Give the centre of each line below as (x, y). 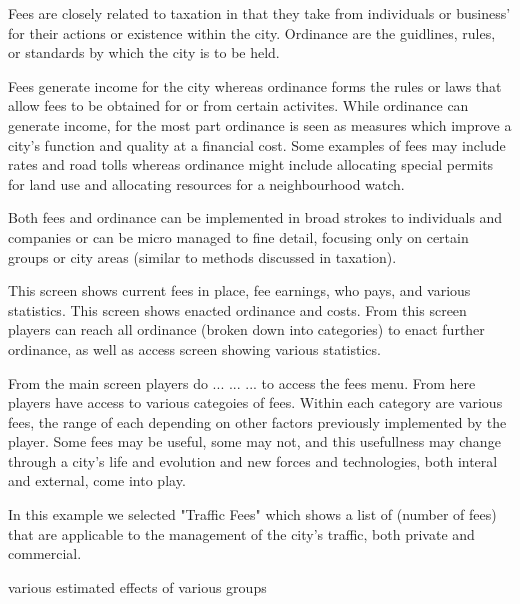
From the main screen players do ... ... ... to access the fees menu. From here (242, 382)
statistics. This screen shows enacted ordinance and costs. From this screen (237, 309)
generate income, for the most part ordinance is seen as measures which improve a (260, 124)
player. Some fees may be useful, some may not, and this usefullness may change (254, 441)
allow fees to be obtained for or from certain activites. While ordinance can (238, 105)
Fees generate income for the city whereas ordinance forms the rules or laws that (255, 85)
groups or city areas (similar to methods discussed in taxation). (202, 256)
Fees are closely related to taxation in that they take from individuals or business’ (259, 13)
